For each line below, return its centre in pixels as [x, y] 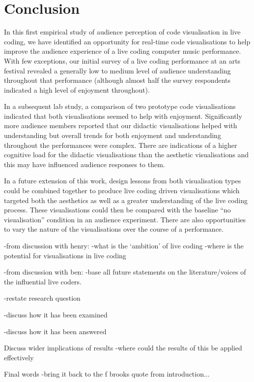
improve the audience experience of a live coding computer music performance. [123, 51]
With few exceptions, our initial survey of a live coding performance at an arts [122, 60]
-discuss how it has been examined [56, 314]
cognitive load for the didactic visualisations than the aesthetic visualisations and [126, 155]
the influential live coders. [43, 281]
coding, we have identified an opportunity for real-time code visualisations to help [127, 41]
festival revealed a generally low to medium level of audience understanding [117, 70]
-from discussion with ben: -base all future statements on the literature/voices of [125, 272]
